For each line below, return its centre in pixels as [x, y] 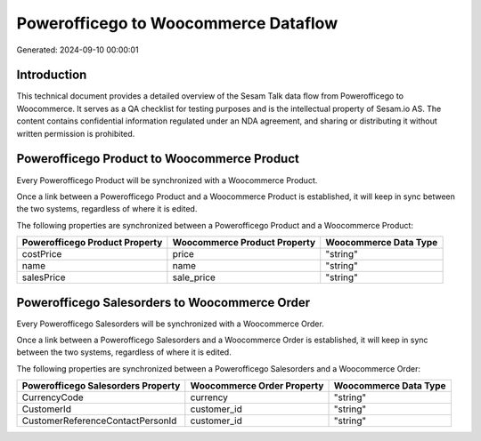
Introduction [52, 75]
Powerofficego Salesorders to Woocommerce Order [163, 302]
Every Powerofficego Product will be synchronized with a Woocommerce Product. [167, 180]
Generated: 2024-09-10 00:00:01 [77, 50]
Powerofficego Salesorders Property [101, 386]
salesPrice [44, 277]
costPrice [42, 254]
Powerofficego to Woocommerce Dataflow [177, 23]
